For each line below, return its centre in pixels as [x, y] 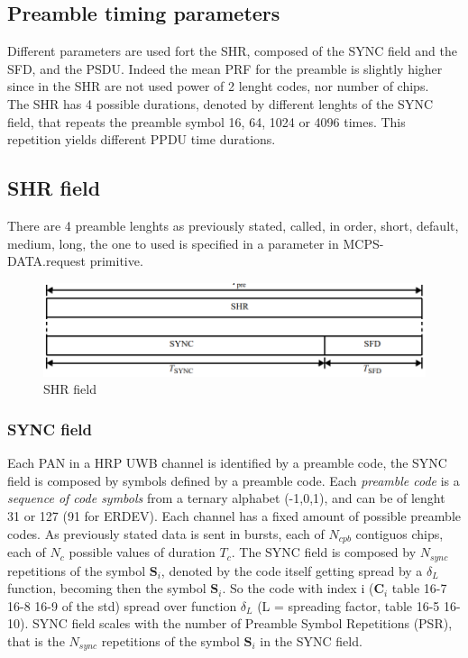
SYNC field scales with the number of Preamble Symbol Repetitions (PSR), [242, 623]
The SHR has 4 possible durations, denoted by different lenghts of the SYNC [220, 103]
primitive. [116, 261]
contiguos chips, [399, 533]
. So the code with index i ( [298, 588]
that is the [36, 640]
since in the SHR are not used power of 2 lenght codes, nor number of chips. [218, 86]
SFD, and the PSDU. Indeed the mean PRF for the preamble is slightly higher [225, 68]
